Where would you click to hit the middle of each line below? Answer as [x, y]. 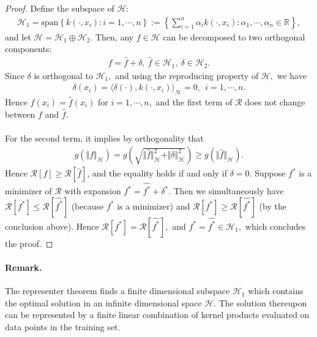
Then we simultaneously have [229, 191]
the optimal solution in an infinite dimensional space [103, 302]
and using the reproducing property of [187, 75]
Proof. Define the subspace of [60, 8]
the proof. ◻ [29, 243]
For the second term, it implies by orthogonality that [104, 138]
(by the [273, 206]
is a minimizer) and [154, 206]
